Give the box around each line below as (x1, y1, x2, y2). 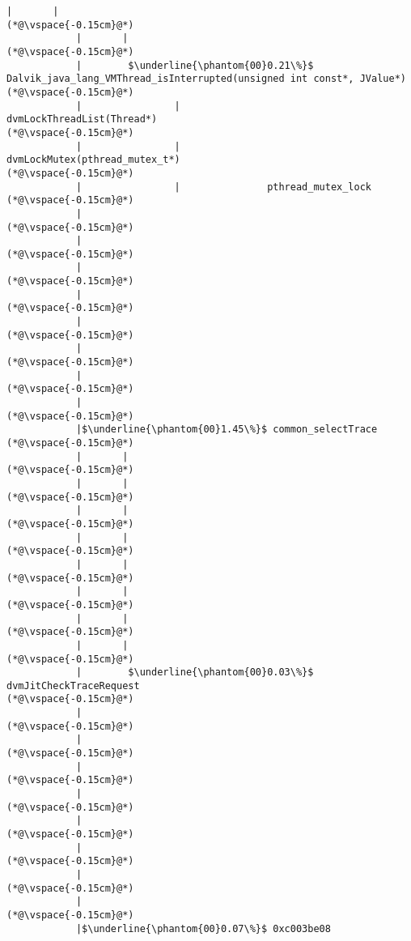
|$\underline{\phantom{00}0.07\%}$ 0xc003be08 (75, 922, 331, 935)
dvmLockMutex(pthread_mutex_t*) (6, 154, 180, 166)
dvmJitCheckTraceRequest (6, 679, 140, 692)
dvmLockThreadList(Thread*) (6, 113, 158, 126)
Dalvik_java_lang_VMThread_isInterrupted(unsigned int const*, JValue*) (6, 73, 406, 85)
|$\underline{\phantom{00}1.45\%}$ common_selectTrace (75, 424, 378, 436)
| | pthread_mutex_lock (75, 181, 372, 193)
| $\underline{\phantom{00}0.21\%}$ (75, 59, 314, 71)
